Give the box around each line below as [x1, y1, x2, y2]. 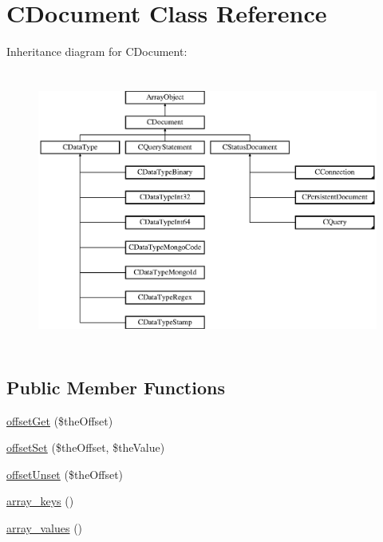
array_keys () [6, 493, 74, 509]
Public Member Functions [6, 374, 225, 399]
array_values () [6, 520, 83, 536]
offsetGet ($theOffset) [6, 412, 113, 429]
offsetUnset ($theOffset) [6, 465, 124, 482]
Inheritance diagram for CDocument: [6, 43, 188, 60]
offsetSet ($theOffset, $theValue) [6, 439, 165, 456]
